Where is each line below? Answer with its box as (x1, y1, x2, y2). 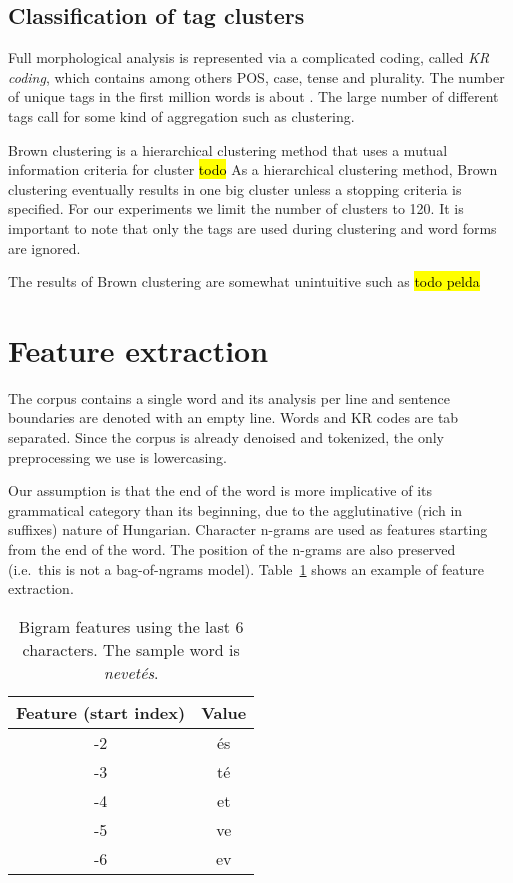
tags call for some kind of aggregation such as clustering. (8, 105, 355, 126)
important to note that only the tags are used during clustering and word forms (8, 217, 497, 238)
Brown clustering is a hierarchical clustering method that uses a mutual (8, 139, 448, 160)
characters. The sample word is (22, 637, 240, 661)
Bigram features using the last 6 (18, 614, 244, 638)
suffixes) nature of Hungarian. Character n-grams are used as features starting (8, 519, 488, 540)
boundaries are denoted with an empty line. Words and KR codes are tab (8, 407, 459, 428)
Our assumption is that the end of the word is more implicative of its (8, 480, 432, 501)
